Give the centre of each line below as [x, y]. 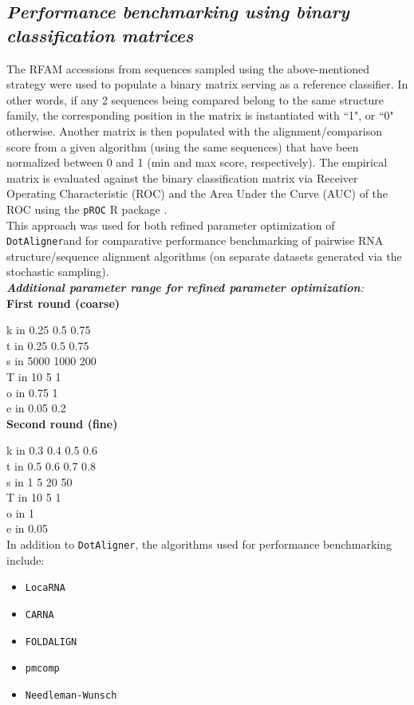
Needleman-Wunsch [71, 695]
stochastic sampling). [58, 272]
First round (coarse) [63, 303]
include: [26, 559]
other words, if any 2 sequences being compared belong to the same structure [195, 99]
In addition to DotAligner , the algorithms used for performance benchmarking [199, 544]
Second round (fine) [62, 423]
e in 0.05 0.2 [36, 408]
